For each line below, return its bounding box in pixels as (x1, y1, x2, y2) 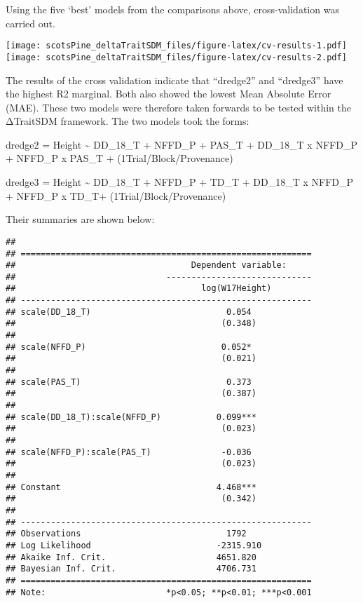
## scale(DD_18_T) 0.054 (6, 306, 252, 317)
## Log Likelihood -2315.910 (6, 540, 262, 550)
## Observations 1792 (6, 529, 247, 539)
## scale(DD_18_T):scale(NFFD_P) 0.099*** (6, 412, 256, 422)
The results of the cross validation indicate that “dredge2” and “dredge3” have (6, 72, 343, 87)
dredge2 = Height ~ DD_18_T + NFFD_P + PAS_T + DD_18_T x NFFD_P (6, 137, 357, 151)
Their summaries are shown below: (6, 212, 155, 226)
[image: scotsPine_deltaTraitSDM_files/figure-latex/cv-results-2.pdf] (6, 52, 347, 62)
